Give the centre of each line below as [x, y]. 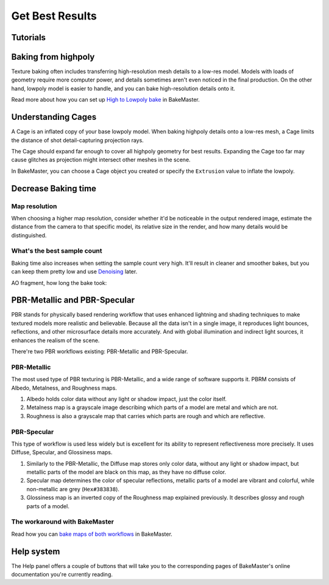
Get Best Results [54, 16]
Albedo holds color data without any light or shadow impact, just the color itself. [126, 399]
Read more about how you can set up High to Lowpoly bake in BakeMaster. [106, 100]
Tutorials [28, 37]
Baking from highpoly [53, 57]
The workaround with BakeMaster [62, 522]
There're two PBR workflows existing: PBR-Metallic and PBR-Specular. [100, 352]
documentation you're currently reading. [62, 575]
